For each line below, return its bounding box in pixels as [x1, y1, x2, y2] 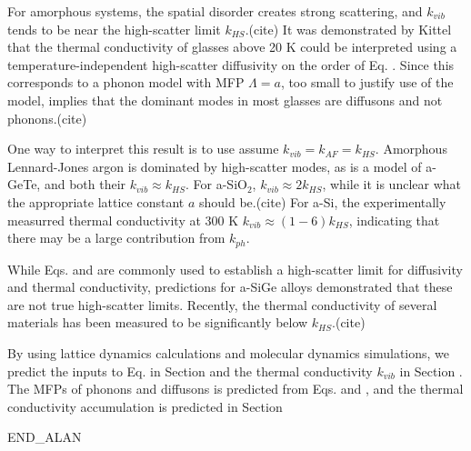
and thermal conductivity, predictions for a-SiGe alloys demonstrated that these [7, 277, 453, 296]
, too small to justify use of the [280, 73, 454, 92]
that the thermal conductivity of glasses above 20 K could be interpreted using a [7, 37, 457, 56]
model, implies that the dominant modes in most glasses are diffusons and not [7, 90, 443, 109]
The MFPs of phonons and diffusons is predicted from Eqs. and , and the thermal [7, 379, 464, 398]
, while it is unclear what [322, 175, 461, 194]
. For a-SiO [185, 175, 247, 194]
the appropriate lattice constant [7, 192, 185, 211]
